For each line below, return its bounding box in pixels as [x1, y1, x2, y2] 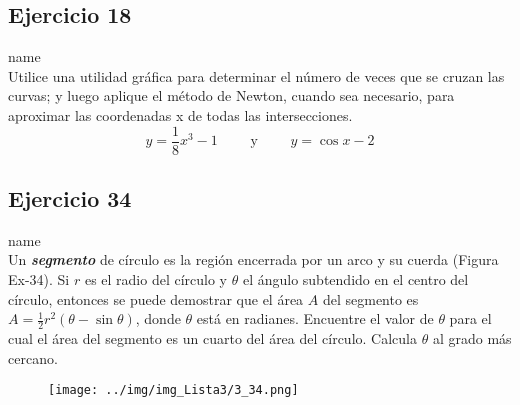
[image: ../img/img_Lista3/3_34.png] [48, 383, 299, 398]
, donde [135, 308, 181, 329]
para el [449, 308, 492, 329]
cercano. [8, 347, 58, 368]
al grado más [432, 328, 512, 349]
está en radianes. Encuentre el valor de [196, 308, 434, 329]
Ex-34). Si [8, 269, 70, 290]
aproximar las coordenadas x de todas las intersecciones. [8, 104, 353, 125]
